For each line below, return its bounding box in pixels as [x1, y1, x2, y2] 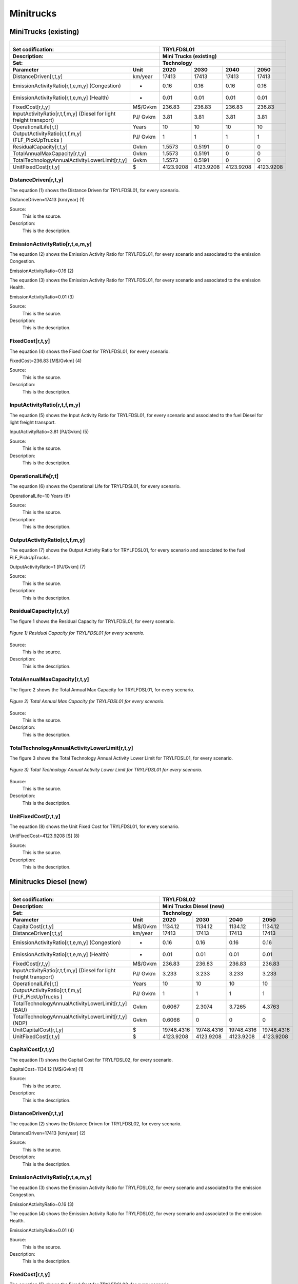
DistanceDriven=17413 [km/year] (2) [9, 1130, 86, 1136]
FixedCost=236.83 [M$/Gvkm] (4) [9, 357, 82, 364]
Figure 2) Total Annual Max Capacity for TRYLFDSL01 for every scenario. [9, 698, 165, 705]
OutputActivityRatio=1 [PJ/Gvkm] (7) [9, 564, 86, 570]
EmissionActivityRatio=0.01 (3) [9, 293, 74, 300]
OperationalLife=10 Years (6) [9, 493, 70, 499]
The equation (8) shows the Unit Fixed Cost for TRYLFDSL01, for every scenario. [9, 823, 180, 829]
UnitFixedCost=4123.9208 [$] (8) [9, 833, 80, 839]
